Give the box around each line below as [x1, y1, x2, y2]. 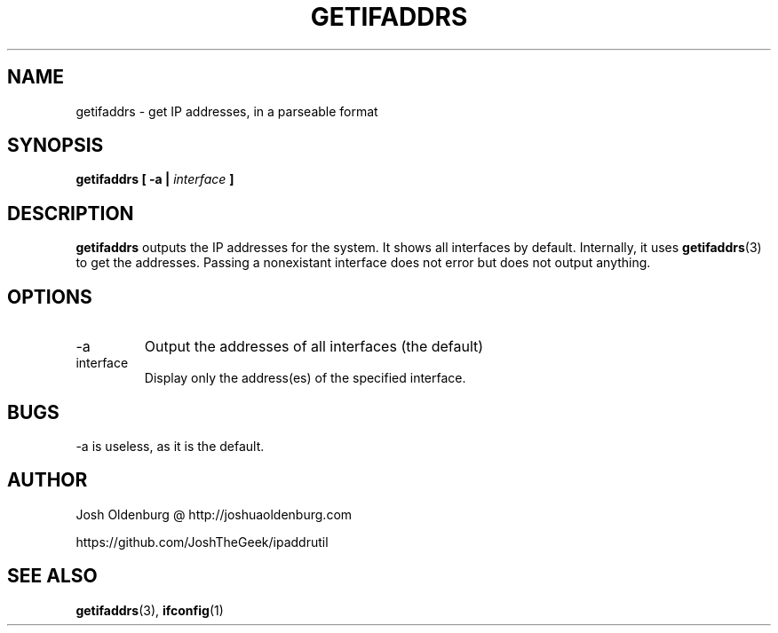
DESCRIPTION [7, 202, 134, 225]
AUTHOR [7, 469, 88, 492]
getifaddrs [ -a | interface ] [75, 171, 234, 187]
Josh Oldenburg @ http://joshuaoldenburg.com [75, 506, 353, 522]
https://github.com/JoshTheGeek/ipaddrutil [75, 534, 329, 550]
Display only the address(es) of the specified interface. [144, 370, 466, 386]
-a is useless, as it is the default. [75, 438, 265, 454]
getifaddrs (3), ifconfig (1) [75, 602, 224, 618]
